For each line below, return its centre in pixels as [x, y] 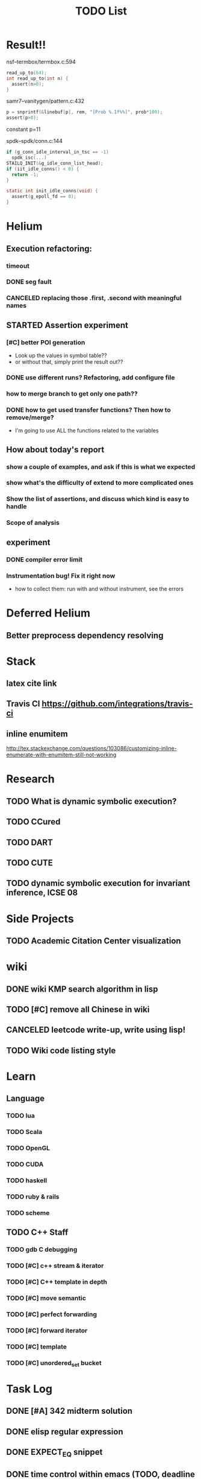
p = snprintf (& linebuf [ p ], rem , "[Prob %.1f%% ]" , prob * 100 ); [85, 112]
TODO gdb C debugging [42, 1250]
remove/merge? [30, 417]
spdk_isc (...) [29, 158]
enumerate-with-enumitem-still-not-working [61, 755]
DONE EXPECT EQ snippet [54, 1453]
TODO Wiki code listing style [61, 1050]
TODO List [101, 11]
